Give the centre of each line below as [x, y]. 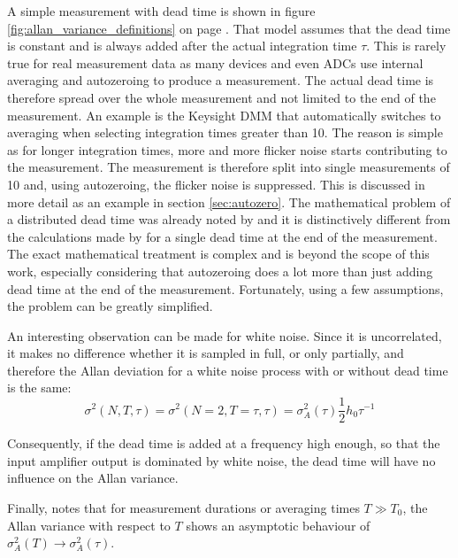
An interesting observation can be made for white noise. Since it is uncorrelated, [225, 335]
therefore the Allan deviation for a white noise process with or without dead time [228, 370]
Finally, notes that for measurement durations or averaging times [183, 507]
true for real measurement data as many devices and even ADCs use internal [215, 62]
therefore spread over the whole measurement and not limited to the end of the [221, 97]
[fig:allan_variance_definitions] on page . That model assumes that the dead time [229, 28]
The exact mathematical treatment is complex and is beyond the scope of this [218, 254]
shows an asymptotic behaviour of [278, 525]
